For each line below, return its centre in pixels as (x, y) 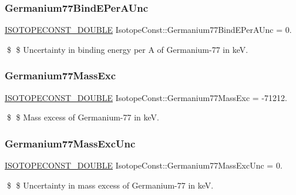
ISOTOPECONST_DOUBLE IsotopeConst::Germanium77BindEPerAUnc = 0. (148, 30)
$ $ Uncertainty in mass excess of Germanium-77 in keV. (110, 185)
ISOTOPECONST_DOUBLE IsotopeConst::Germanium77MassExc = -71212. (146, 97)
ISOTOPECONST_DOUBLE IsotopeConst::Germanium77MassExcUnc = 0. (144, 165)
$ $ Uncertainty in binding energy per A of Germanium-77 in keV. (127, 49)
